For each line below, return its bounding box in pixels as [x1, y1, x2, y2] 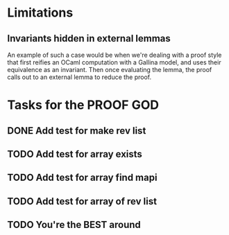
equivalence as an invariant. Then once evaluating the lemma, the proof [7, 66, 212, 73]
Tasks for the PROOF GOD [7, 97, 160, 113]
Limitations [7, 5, 74, 21]
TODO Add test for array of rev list [7, 195, 158, 207]
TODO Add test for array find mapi [7, 172, 158, 184]
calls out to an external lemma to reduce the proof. [7, 73, 152, 81]
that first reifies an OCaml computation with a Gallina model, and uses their [7, 58, 221, 67]
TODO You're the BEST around [7, 219, 141, 231]
